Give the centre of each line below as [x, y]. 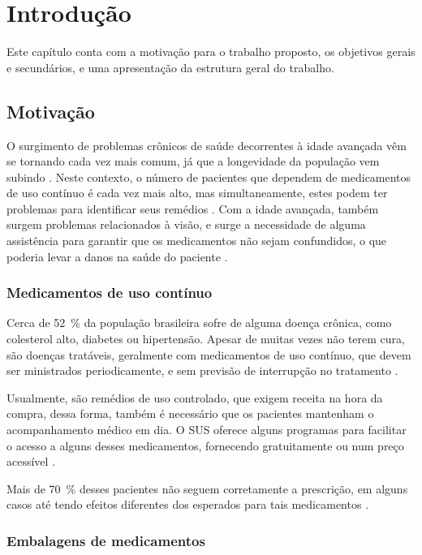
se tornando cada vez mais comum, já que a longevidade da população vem [193, 161]
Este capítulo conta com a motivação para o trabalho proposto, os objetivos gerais [211, 52]
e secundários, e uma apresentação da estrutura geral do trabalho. [170, 67]
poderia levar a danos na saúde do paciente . [117, 256]
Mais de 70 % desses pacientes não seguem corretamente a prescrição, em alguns [207, 488]
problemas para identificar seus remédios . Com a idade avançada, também [193, 208]
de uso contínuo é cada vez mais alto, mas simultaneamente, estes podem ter [197, 193]
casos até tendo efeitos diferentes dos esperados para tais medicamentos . [188, 504]
